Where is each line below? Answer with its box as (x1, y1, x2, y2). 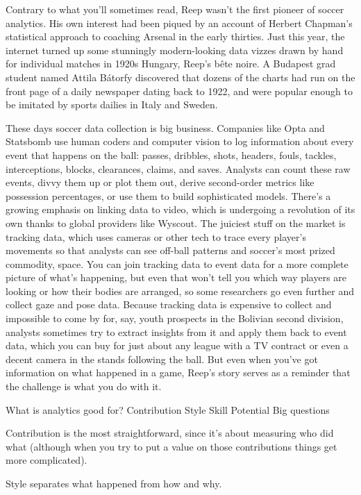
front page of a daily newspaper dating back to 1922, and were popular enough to (6, 83, 353, 98)
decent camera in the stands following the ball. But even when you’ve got (6, 351, 318, 366)
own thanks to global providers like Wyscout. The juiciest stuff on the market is (6, 215, 346, 230)
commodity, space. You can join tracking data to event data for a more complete (6, 256, 349, 271)
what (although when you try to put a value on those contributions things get (6, 439, 337, 453)
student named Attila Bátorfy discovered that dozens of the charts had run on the (6, 69, 355, 84)
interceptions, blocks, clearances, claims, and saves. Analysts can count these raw (6, 161, 351, 176)
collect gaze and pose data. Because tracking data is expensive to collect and (6, 297, 332, 312)
